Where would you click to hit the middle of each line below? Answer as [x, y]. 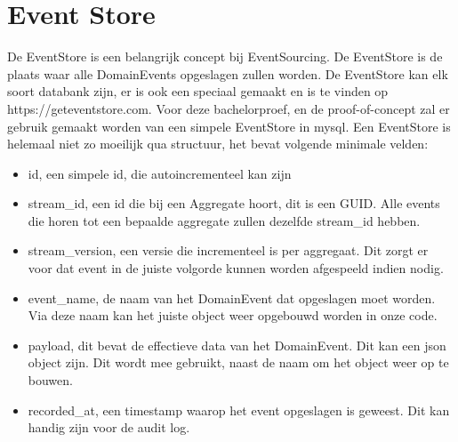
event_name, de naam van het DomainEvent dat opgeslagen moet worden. [232, 297]
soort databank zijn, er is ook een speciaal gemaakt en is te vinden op [198, 91]
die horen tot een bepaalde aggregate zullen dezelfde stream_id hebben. [224, 220]
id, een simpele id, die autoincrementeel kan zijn [160, 173]
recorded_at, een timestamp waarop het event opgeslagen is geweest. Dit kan [239, 410]
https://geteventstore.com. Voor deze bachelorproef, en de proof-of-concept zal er [229, 108]
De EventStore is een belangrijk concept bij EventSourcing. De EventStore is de [225, 56]
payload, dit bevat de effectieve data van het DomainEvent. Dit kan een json [237, 345]
